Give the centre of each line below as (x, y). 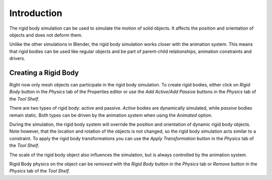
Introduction (36, 13)
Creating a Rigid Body (44, 73)
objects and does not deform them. (46, 35)
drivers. (17, 58)
